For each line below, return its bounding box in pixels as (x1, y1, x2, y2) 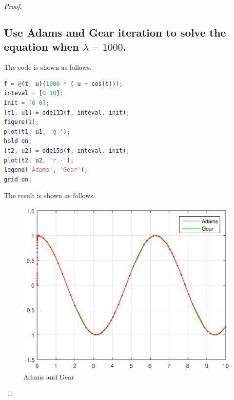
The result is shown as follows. (4, 190, 95, 200)
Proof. (4, 1, 22, 11)
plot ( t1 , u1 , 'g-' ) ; (4, 128, 71, 135)
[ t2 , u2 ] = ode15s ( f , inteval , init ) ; (4, 147, 130, 154)
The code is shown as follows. (4, 62, 92, 72)
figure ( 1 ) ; (4, 119, 39, 126)
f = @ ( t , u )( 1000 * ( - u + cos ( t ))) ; (4, 80, 123, 87)
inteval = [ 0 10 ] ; (4, 90, 63, 97)
